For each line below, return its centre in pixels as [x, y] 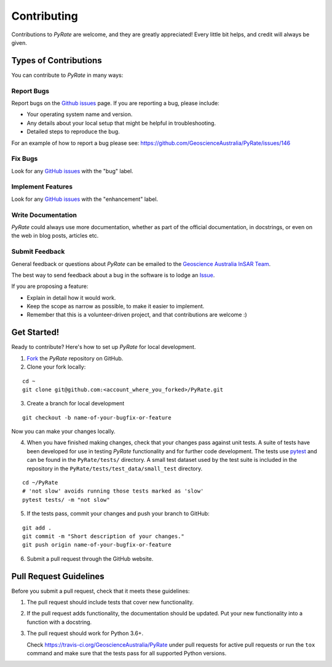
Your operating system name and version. [80, 114]
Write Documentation [44, 215]
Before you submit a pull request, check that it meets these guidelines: [101, 591]
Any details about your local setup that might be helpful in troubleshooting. [121, 123]
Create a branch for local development [76, 404]
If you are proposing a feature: [50, 286]
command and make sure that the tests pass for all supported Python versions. [127, 653]
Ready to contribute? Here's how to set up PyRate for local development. [104, 347]
